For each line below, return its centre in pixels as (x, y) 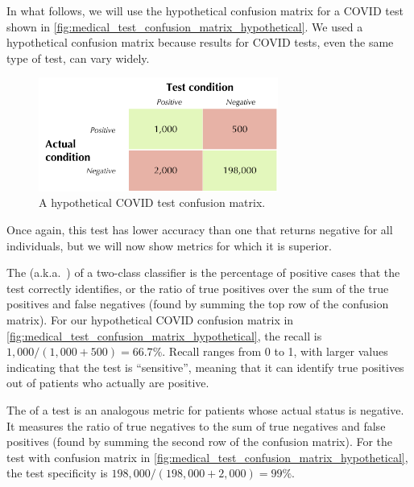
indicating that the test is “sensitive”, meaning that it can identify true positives (205, 367)
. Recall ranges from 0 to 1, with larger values (275, 351)
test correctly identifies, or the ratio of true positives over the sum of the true (198, 288)
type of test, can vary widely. (78, 58)
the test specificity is (57, 473)
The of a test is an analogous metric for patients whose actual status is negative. (205, 409)
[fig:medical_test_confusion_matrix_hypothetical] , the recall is (164, 335)
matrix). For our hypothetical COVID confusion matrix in (150, 319)
